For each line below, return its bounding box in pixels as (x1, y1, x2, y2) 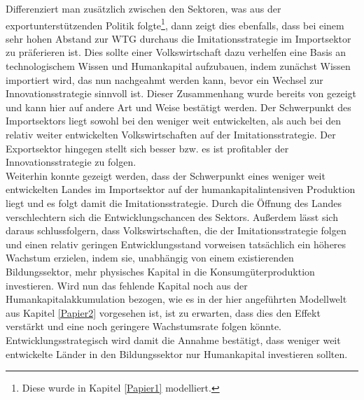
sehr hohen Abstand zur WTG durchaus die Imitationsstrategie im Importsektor (6, 31, 351, 45)
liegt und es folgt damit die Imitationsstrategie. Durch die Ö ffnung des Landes (6, 195, 342, 210)
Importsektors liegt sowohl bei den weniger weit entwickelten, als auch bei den (6, 113, 342, 128)
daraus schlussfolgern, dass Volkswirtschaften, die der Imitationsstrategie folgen (6, 223, 346, 238)
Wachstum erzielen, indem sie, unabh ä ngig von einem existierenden (6, 250, 294, 265)
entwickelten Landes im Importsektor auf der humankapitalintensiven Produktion (6, 182, 356, 197)
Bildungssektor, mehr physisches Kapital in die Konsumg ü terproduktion (6, 264, 315, 278)
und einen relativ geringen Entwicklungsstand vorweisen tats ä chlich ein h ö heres (6, 236, 346, 251)
